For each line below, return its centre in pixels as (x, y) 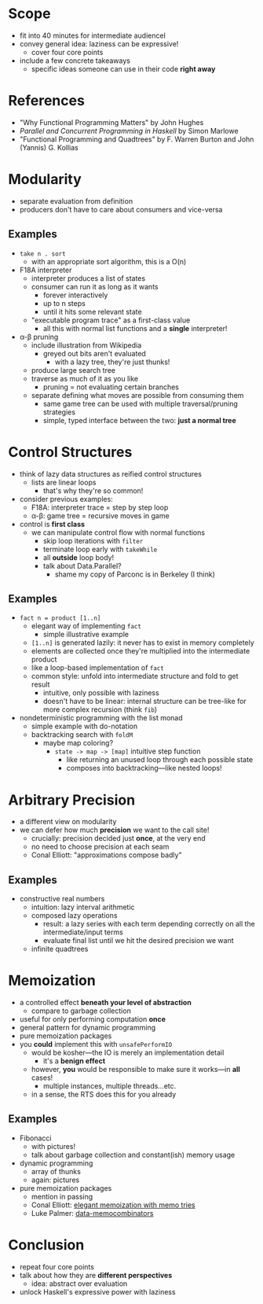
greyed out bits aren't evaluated (95, 353)
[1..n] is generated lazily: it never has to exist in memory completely (143, 643)
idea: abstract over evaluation (79, 1284)
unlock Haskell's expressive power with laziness (97, 1291)
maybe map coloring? (78, 743)
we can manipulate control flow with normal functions (118, 532)
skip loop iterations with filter (93, 540)
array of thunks (56, 1171)
